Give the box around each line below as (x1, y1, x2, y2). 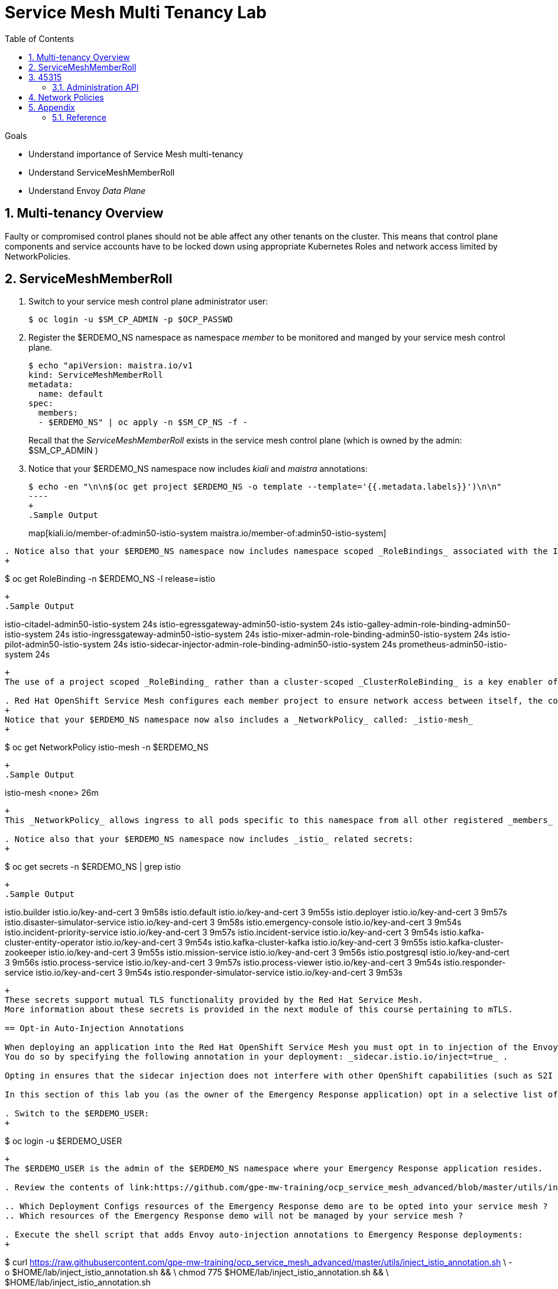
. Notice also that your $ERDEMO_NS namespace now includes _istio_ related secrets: (5, 834, 414, 844)
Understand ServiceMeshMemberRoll (28, 167, 175, 177)
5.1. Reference (52, 112, 106, 122)
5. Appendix (28, 102, 75, 112)
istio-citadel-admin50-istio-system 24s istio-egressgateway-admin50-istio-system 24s (5, 619, 345, 630)
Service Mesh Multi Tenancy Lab (5, 2, 267, 22)
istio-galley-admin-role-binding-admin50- (347, 619, 511, 630)
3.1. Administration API (52, 82, 139, 92)
